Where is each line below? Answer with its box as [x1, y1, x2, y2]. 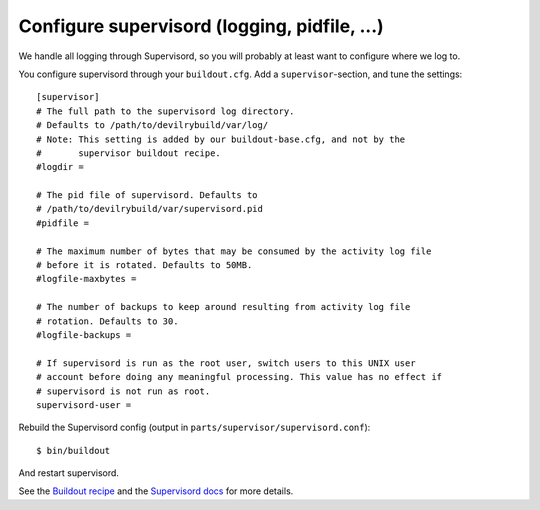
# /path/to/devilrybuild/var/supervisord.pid [36, 203, 264, 215]
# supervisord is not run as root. [36, 385, 211, 397]
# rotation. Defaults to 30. [36, 315, 179, 327]
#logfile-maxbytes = [36, 273, 137, 285]
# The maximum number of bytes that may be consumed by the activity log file [36, 245, 432, 257]
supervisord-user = [36, 399, 132, 410]
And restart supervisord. [18, 467, 120, 479]
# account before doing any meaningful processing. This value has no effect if [36, 371, 443, 383]
